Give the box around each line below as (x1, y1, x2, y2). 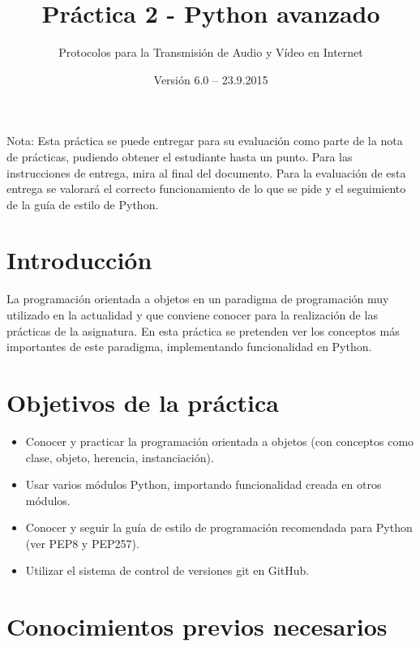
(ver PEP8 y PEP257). (25, 534, 139, 551)
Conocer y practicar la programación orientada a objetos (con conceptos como (25, 432, 414, 449)
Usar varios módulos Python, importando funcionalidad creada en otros (25, 476, 382, 493)
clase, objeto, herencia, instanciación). (25, 448, 214, 465)
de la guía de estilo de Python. (6, 195, 159, 212)
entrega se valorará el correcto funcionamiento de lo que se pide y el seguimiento (6, 180, 406, 197)
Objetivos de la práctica (6, 385, 279, 418)
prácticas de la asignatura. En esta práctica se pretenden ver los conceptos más (6, 322, 400, 339)
